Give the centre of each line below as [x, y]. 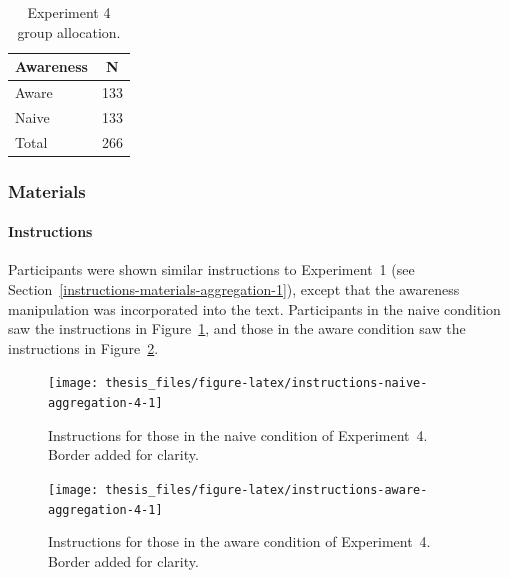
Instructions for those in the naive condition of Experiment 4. [238, 434]
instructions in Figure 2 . [83, 347]
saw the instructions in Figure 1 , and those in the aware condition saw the [237, 328]
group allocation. [69, 31]
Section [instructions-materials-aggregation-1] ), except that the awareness [234, 289]
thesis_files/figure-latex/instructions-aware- [266, 489]
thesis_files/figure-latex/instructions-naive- [266, 383]
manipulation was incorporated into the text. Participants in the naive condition [254, 308]
